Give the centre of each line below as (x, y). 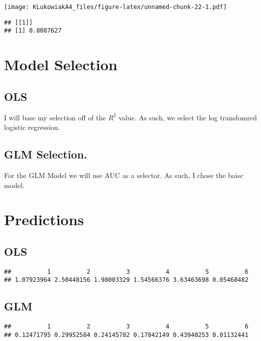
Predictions (44, 219)
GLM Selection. (46, 154)
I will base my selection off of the (55, 117)
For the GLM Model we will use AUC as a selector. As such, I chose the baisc (124, 175)
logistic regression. (32, 127)
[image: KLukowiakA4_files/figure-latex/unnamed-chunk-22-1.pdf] (115, 7)
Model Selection (61, 64)
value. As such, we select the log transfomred (188, 117)
